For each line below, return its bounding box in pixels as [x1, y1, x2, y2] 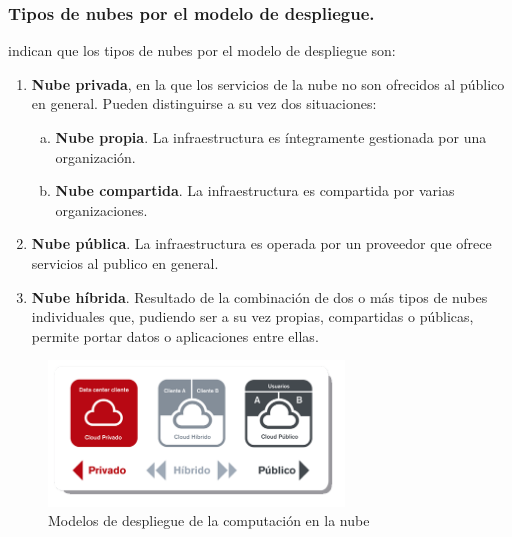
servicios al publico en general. [31, 252, 219, 273]
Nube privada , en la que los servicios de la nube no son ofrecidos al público [31, 73, 505, 94]
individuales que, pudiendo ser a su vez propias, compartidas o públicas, [31, 306, 474, 327]
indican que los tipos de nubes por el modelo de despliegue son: [8, 40, 396, 61]
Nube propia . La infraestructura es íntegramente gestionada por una [55, 127, 487, 147]
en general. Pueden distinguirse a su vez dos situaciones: [31, 93, 377, 114]
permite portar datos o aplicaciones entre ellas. [31, 325, 319, 346]
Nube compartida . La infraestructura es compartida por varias [55, 180, 455, 201]
